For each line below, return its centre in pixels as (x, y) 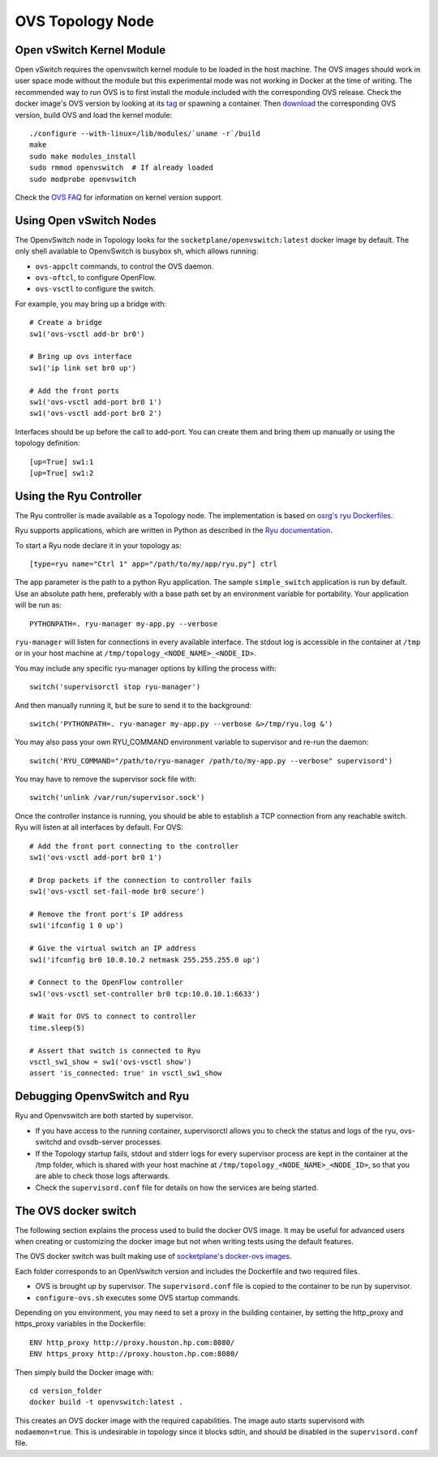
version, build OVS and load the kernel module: (94, 115)
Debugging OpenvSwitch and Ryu (102, 1096)
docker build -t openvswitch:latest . (107, 1402)
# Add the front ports (75, 391)
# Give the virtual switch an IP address (113, 949)
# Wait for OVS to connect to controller (113, 1016)
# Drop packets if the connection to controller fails (141, 880)
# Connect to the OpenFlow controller (107, 982)
